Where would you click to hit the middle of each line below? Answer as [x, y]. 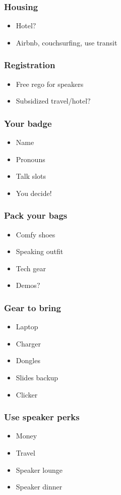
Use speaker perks [42, 417]
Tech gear [31, 268]
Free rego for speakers [50, 84]
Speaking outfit [40, 251]
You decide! [34, 193]
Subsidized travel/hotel [52, 101]
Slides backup [37, 377]
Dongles [28, 360]
